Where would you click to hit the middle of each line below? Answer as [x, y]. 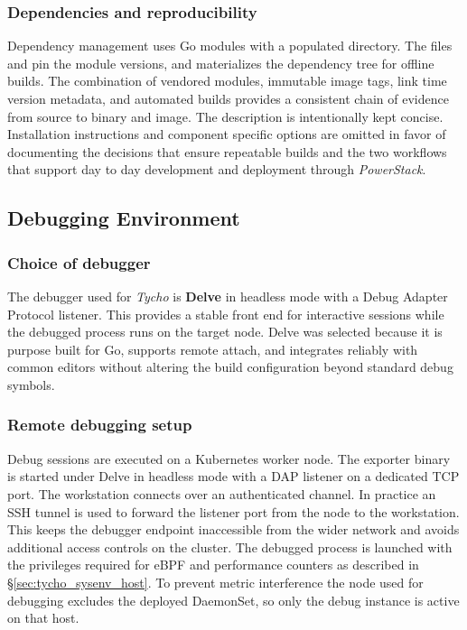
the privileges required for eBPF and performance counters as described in [213, 565]
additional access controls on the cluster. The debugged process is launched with [230, 547]
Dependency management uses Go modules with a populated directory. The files [230, 46]
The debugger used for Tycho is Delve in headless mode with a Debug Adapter [228, 296]
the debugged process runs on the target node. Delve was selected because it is [225, 332]
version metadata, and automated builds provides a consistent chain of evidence [228, 98]
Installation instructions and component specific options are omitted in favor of [227, 134]
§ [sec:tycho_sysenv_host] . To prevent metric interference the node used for [215, 582]
